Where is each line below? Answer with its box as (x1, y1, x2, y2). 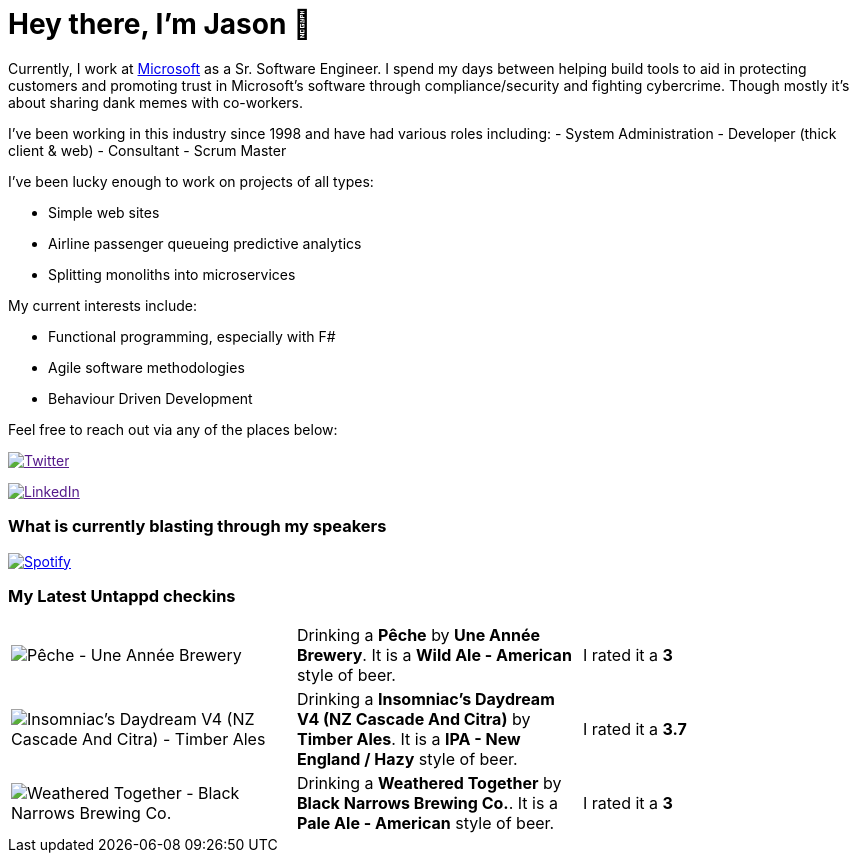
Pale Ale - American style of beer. (296, 813, 555, 834)
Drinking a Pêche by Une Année (296, 625, 541, 646)
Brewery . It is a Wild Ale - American (296, 645, 572, 666)
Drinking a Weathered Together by (296, 773, 562, 794)
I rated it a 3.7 (582, 719, 687, 740)
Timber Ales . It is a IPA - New (296, 729, 521, 750)
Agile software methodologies (48, 358, 245, 376)
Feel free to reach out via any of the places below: (8, 420, 338, 438)
